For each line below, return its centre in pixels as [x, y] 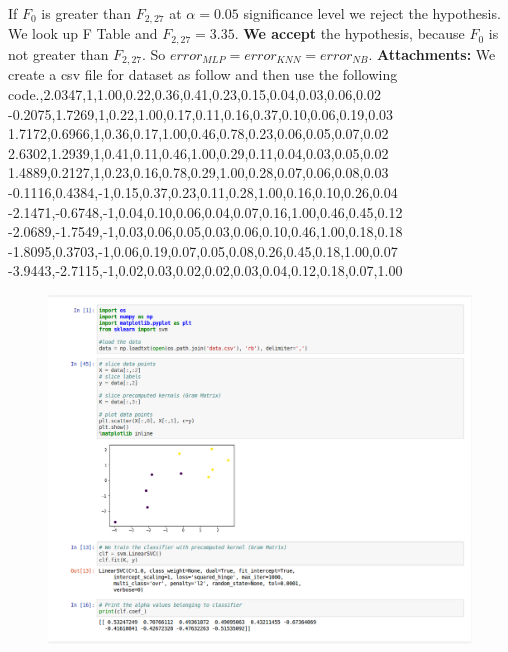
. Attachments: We [432, 53]
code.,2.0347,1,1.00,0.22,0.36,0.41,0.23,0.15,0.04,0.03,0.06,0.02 [195, 93]
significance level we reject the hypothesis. [372, 13]
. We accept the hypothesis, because [349, 33]
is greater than [86, 13]
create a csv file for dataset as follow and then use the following [203, 74]
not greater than [58, 53]
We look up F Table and [83, 33]
